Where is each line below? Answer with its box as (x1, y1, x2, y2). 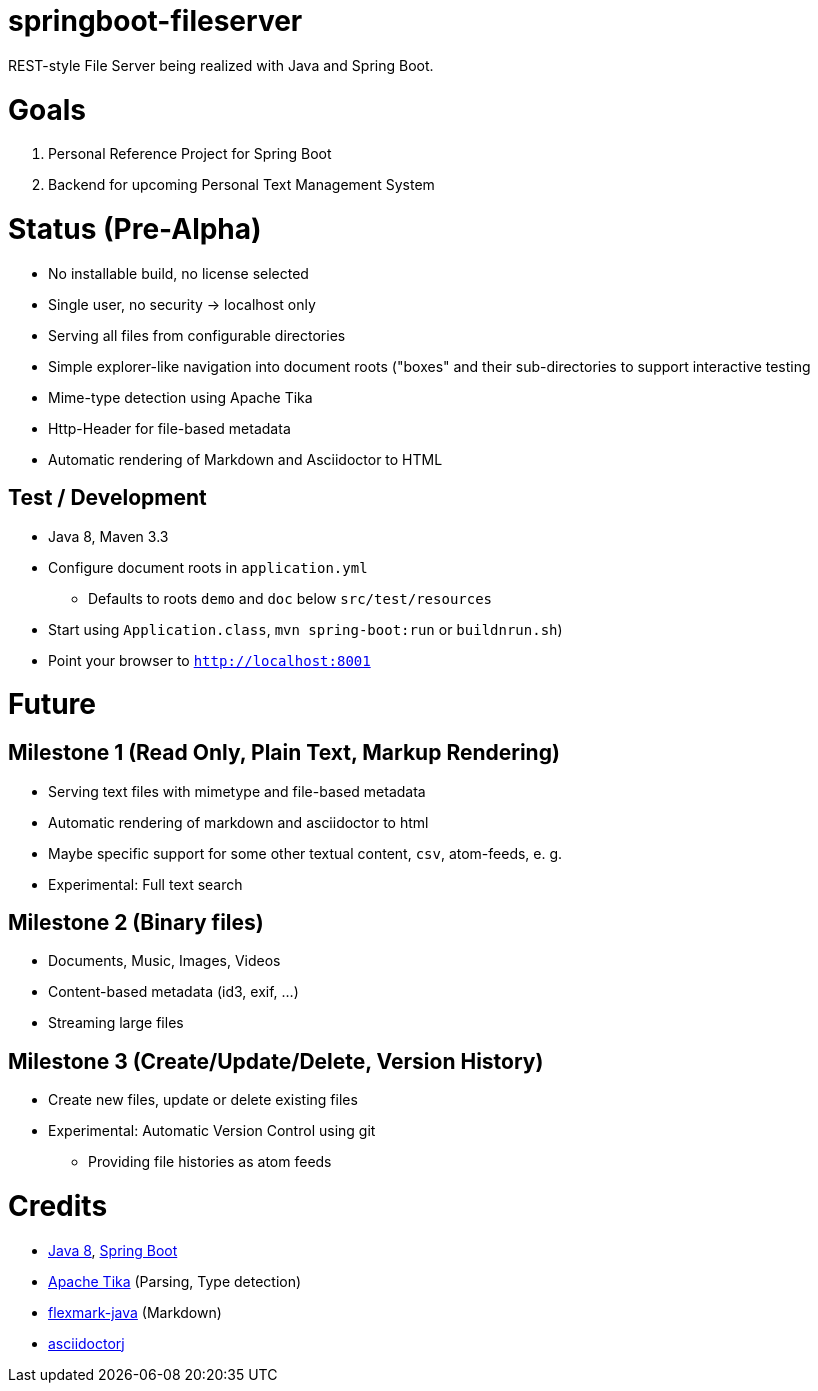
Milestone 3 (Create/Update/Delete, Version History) (8, 1048, 544, 1074)
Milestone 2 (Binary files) (8, 909, 264, 935)
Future (8, 687, 97, 722)
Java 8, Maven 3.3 (48, 527, 169, 545)
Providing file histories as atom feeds (88, 1153, 332, 1171)
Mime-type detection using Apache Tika (48, 388, 313, 406)
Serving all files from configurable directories (48, 326, 346, 344)
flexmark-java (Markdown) (48, 1303, 222, 1321)
